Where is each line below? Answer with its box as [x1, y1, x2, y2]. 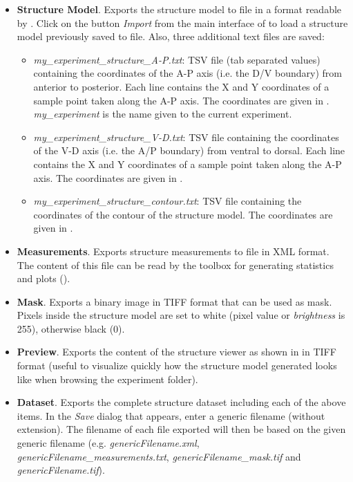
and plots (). [17, 271, 70, 286]
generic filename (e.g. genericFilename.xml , [17, 436, 200, 450]
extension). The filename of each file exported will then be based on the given [17, 422, 346, 436]
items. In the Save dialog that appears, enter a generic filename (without [17, 408, 325, 423]
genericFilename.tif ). [17, 463, 105, 477]
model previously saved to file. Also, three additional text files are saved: [17, 29, 325, 44]
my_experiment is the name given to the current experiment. [33, 106, 292, 121]
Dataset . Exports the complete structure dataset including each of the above [17, 395, 346, 409]
